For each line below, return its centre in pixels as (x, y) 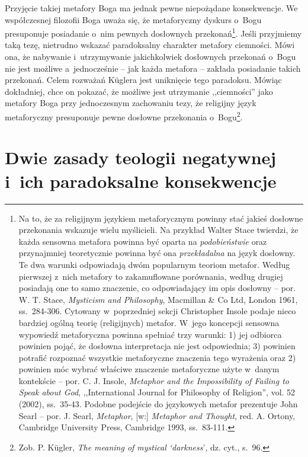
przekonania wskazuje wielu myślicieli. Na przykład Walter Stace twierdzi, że (158, 230)
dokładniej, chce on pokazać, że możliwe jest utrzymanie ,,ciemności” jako (139, 91)
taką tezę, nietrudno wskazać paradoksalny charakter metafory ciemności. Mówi (150, 45)
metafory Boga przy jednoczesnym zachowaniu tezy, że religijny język (131, 103)
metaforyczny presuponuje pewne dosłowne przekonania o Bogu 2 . (124, 116)
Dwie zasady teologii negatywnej (141, 157)
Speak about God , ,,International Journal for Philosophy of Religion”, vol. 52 (157, 392)
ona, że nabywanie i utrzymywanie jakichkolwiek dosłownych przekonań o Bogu (150, 57)
